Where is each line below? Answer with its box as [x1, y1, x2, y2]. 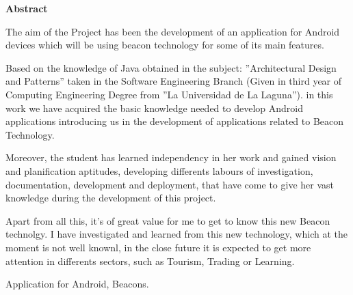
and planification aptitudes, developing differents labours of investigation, [5, 163, 313, 178]
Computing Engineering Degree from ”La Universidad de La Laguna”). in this [5, 87, 333, 101]
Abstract [5, 1, 48, 15]
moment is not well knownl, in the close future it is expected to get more [5, 240, 311, 254]
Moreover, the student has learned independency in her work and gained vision [5, 150, 337, 165]
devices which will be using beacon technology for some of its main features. [5, 38, 324, 52]
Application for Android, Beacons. [5, 277, 149, 291]
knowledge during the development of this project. [5, 191, 216, 205]
